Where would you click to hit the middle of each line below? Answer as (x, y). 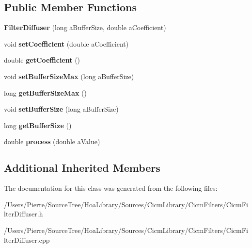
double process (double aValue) (52, 141)
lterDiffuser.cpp (27, 240)
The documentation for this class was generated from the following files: (111, 188)
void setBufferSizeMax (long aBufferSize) (69, 76)
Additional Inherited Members (82, 168)
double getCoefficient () (42, 60)
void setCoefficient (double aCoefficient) (66, 43)
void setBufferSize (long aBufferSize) (61, 109)
